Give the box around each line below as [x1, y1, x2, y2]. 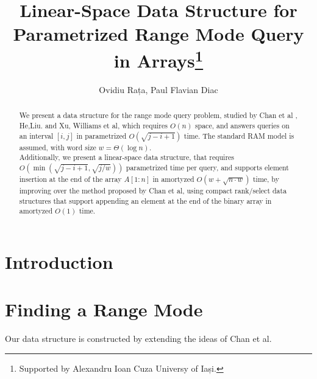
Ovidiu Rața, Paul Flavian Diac [99, 83, 218, 96]
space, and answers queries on [194, 120, 290, 130]
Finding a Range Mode [5, 297, 203, 322]
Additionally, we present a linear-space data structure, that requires [19, 152, 235, 162]
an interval [19, 130, 54, 141]
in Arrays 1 [113, 45, 204, 72]
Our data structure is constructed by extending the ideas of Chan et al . [5, 332, 272, 345]
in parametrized [76, 130, 127, 141]
